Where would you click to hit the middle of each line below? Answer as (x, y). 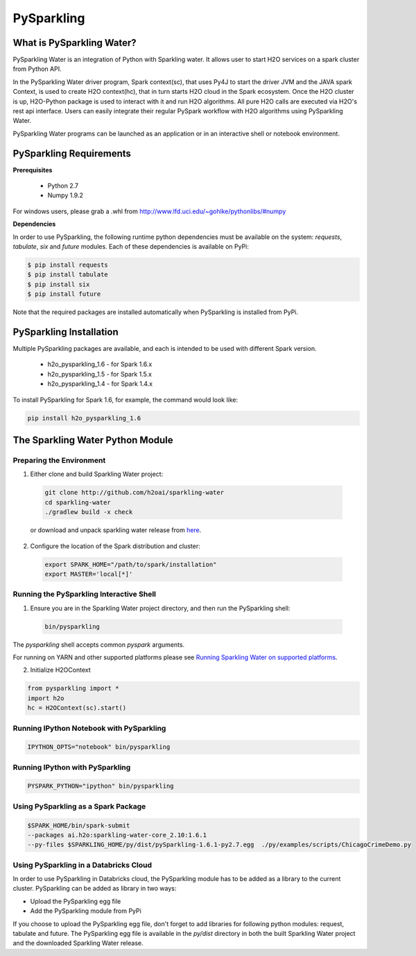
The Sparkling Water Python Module (93, 440)
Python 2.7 (63, 186)
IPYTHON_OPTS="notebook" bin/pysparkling (99, 747)
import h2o (46, 698)
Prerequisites (33, 170)
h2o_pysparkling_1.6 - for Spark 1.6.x (100, 364)
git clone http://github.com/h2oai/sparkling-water (135, 493)
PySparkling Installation (66, 332)
